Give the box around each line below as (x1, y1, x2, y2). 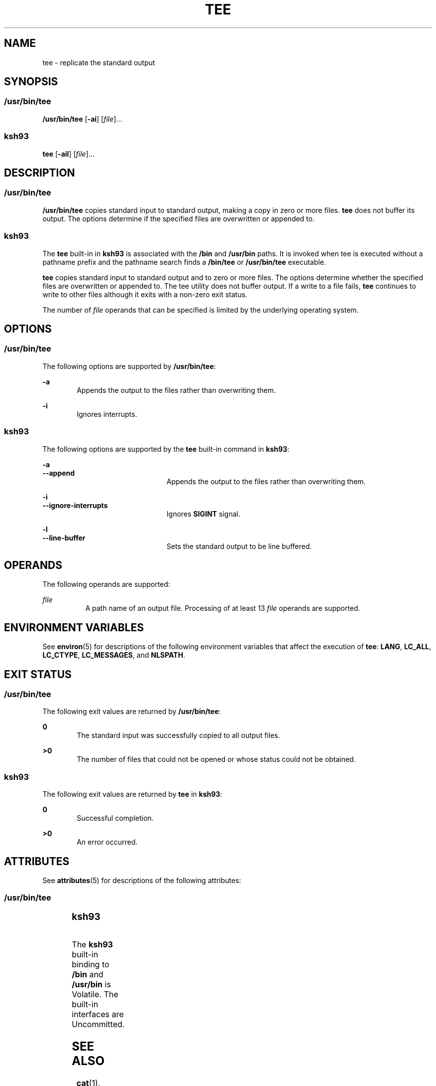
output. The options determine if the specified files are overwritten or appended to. (42, 214, 315, 223)
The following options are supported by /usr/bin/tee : (42, 362, 216, 370)
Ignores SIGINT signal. (166, 509, 240, 518)
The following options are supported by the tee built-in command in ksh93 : (42, 444, 290, 453)
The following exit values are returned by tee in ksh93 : (42, 790, 222, 799)
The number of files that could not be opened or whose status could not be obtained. (77, 755, 356, 764)
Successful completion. (77, 814, 154, 823)
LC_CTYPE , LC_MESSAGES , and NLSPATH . (42, 651, 185, 660)
